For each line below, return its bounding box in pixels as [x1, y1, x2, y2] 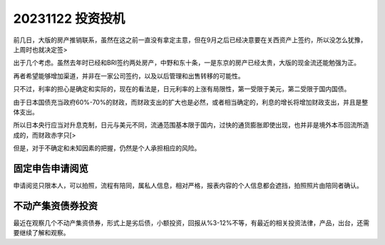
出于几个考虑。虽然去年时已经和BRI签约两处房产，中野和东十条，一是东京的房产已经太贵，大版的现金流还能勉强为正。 [13, 58, 360, 67]
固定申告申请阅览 [13, 162, 88, 174]
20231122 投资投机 [13, 11, 125, 26]
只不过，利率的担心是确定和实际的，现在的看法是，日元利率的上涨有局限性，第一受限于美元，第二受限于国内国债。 [13, 85, 351, 93]
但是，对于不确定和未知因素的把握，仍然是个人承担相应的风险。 [13, 144, 201, 152]
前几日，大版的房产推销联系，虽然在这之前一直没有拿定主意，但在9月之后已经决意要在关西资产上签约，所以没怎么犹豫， [13, 36, 367, 44]
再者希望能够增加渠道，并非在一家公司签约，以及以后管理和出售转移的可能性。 [13, 71, 245, 80]
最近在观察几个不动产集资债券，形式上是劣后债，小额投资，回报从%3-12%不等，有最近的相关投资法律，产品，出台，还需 [13, 218, 370, 227]
